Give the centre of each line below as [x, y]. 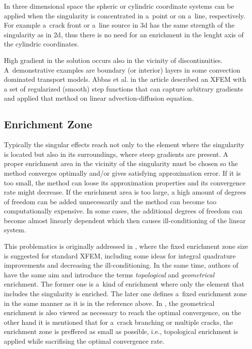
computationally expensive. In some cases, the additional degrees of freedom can [123, 211]
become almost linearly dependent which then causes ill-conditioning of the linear [125, 220]
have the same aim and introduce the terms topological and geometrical [109, 274]
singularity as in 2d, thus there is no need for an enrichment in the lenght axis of [124, 34]
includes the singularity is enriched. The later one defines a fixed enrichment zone [126, 294]
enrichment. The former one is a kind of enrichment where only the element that [124, 284]
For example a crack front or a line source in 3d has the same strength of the [119, 25]
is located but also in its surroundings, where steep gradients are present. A [116, 154]
